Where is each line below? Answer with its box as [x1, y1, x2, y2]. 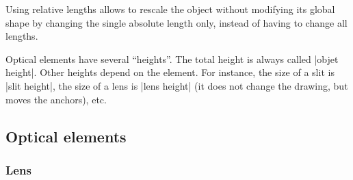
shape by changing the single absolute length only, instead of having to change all [5, 15, 348, 29]
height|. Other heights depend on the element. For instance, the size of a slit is [5, 65, 335, 79]
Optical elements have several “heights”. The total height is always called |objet [5, 51, 339, 66]
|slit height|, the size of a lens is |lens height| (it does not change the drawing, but [5, 78, 348, 92]
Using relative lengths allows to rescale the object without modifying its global [5, 2, 335, 16]
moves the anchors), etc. [5, 92, 107, 106]
